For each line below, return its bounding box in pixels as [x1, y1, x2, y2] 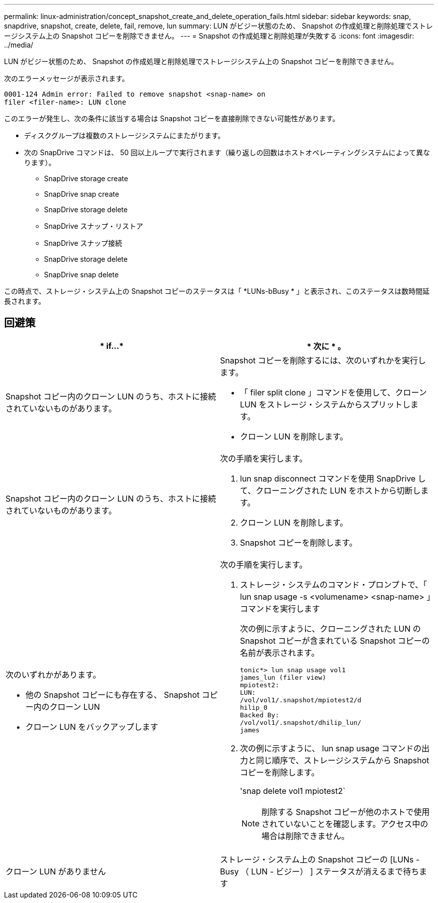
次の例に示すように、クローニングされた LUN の [240, 623, 421, 634]
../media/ [4, 41, 33, 49]
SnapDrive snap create [44, 190, 119, 198]
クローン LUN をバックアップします [25, 722, 158, 732]
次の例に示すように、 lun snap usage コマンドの [240, 743, 422, 753]
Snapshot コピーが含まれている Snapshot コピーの [240, 635, 430, 646]
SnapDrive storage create [44, 174, 128, 183]
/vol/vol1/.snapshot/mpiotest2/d [240, 696, 361, 704]
